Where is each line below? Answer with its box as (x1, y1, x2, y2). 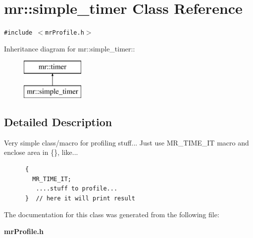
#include (4, 29, 33, 37)
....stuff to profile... (36, 185, 118, 192)
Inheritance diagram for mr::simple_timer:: (4, 43, 135, 53)
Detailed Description (4, 114, 112, 129)
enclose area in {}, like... (4, 147, 78, 157)
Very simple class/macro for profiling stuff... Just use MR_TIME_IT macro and (4, 137, 249, 147)
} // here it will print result (25, 194, 135, 202)
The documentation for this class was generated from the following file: (4, 209, 219, 220)
